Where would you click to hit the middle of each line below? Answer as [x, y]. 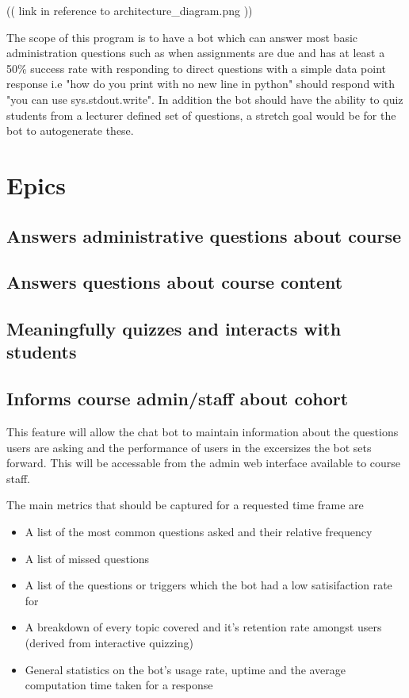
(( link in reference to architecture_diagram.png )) [130, 10]
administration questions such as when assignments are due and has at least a [196, 53]
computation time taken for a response [119, 685]
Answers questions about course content [175, 282]
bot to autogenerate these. [70, 130]
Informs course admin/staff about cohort [178, 399]
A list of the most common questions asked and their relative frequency [199, 532]
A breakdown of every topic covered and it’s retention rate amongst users [203, 627]
